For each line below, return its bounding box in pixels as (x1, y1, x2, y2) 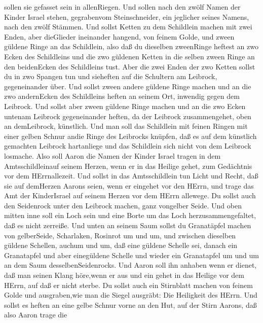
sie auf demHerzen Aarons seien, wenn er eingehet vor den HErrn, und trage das (4, 180, 254, 191)
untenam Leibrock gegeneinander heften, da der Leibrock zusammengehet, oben (4, 111, 251, 121)
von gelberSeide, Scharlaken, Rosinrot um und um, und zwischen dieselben (4, 230, 236, 240)
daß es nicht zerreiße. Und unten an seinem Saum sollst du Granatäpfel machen (4, 220, 251, 231)
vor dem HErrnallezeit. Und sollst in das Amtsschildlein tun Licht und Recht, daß (4, 170, 258, 181)
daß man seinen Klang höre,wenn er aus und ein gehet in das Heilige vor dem (4, 270, 244, 280)
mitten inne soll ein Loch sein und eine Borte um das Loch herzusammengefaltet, (4, 210, 256, 221)
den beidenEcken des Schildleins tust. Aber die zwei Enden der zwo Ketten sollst (4, 61, 255, 71)
